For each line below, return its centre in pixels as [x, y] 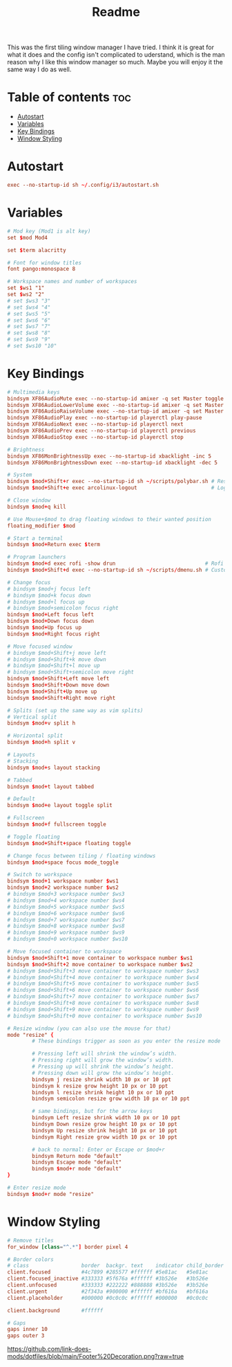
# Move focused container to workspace [65, 952]
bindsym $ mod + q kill [37, 507]
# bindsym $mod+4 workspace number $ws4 [66, 900]
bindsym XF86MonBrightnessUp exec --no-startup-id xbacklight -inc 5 [109, 456]
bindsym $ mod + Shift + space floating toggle [69, 843]
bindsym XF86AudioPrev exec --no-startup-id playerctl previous [101, 431]
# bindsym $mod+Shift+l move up [54, 666]
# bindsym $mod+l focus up [46, 602]
